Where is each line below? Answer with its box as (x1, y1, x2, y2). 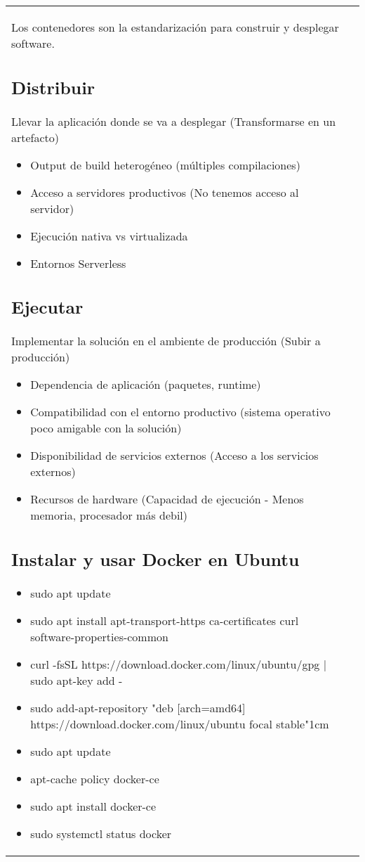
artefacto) (11, 129, 60, 146)
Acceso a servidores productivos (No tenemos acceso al (30, 184, 299, 200)
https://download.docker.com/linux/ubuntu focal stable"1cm (30, 715, 329, 732)
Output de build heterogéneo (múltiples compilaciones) (30, 156, 300, 173)
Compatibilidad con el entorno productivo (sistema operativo (30, 404, 331, 420)
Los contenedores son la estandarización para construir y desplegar (11, 19, 339, 35)
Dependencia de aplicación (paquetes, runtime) (30, 376, 261, 392)
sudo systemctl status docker (30, 825, 172, 842)
